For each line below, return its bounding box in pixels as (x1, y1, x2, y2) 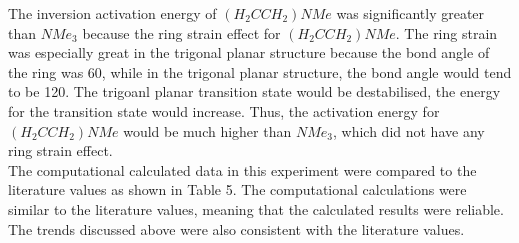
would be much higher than (123, 120, 292, 141)
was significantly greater (336, 3, 485, 23)
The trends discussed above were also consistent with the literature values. (8, 218, 465, 239)
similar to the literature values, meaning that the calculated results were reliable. (8, 198, 504, 219)
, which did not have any (332, 120, 485, 141)
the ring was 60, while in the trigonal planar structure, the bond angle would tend (8, 61, 512, 82)
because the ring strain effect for (82, 22, 281, 43)
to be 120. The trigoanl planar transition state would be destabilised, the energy (8, 81, 501, 102)
